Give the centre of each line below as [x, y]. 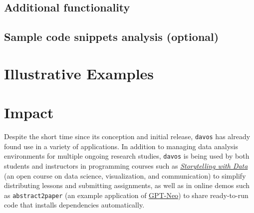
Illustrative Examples [79, 73]
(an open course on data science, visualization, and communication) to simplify [125, 175]
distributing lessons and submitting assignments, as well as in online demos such [127, 185]
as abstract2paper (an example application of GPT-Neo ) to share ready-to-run [126, 195]
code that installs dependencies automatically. [74, 205]
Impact [29, 112]
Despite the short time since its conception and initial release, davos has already [127, 136]
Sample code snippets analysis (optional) [112, 37]
